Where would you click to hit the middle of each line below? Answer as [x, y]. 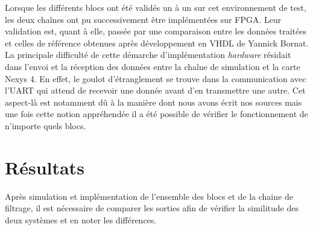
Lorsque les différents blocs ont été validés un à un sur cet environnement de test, [156, 7]
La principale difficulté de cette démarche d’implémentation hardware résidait [148, 55]
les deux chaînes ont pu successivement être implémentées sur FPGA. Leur [143, 19]
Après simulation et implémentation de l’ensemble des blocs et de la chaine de [149, 196]
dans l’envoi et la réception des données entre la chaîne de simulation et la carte [153, 66]
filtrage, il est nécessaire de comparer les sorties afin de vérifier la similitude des [152, 208]
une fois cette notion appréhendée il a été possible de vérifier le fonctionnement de [156, 114]
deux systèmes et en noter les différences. [81, 219]
